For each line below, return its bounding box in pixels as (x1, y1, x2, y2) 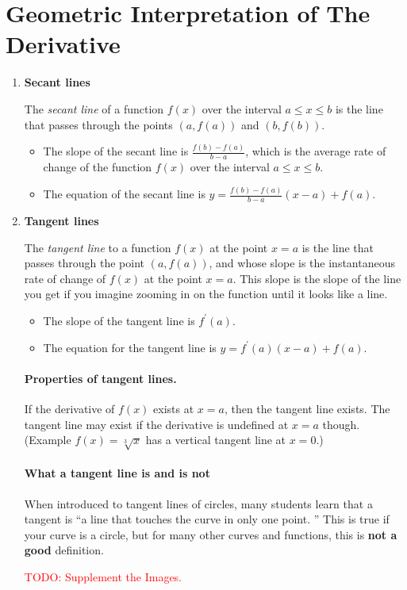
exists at (153, 400, 194, 416)
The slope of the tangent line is (43, 312, 195, 328)
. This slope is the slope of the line (232, 270, 401, 286)
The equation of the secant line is (43, 186, 205, 202)
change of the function (43, 159, 152, 175)
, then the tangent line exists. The (224, 400, 390, 416)
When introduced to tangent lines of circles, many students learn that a (24, 495, 373, 511)
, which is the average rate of (245, 143, 386, 159)
